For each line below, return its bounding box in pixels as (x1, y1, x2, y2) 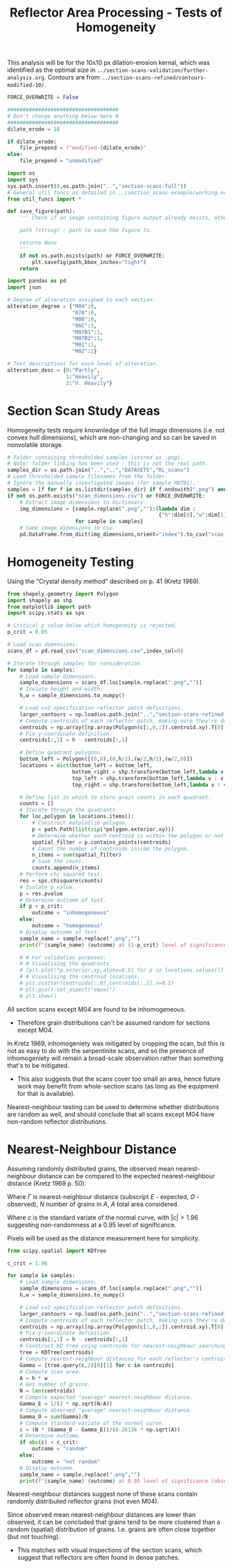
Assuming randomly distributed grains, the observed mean (7, 1164, 175, 1173)
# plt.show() (19, 992, 57, 999)
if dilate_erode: (7, 138, 57, 145)
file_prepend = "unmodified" (19, 158, 104, 164)
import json (7, 284, 41, 291)
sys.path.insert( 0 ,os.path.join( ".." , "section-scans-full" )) (7, 182, 187, 189)
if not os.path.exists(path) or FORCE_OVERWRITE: (19, 252, 166, 259)
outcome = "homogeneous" (32, 923, 104, 929)
